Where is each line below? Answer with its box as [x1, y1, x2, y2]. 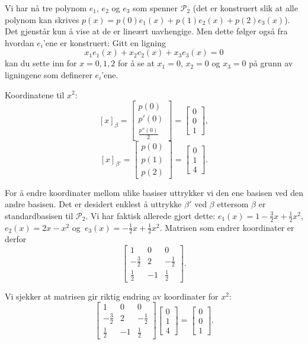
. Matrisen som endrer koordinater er [159, 221, 294, 233]
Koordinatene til [5, 88, 65, 101]
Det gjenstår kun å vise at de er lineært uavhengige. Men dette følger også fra [5, 25, 288, 37]
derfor [5, 233, 27, 245]
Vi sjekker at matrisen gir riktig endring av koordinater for [5, 290, 219, 302]
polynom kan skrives [5, 13, 79, 25]
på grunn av [249, 57, 293, 69]
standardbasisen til [5, 209, 73, 221]
